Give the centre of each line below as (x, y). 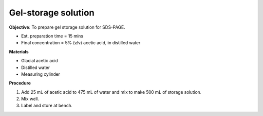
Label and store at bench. (47, 106)
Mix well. (30, 99)
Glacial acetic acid (40, 61)
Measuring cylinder (41, 74)
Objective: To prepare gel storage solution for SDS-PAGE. (67, 27)
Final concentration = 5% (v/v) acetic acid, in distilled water (81, 43)
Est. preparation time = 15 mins (52, 36)
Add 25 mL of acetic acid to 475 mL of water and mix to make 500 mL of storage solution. (111, 92)
